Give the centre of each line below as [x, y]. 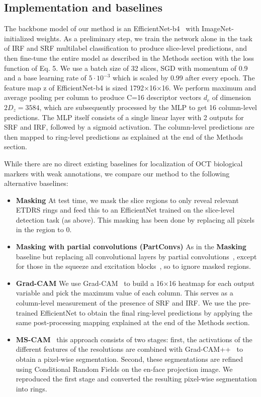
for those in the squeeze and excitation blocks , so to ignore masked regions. [134, 266]
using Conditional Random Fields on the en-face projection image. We [124, 369]
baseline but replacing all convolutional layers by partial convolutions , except [136, 256]
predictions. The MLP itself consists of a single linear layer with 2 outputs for [124, 117]
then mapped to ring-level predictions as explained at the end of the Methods [124, 136]
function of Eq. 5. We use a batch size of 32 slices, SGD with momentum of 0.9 [126, 68]
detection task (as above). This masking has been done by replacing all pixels [135, 219]
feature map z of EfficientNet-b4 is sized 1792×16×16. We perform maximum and [130, 87]
